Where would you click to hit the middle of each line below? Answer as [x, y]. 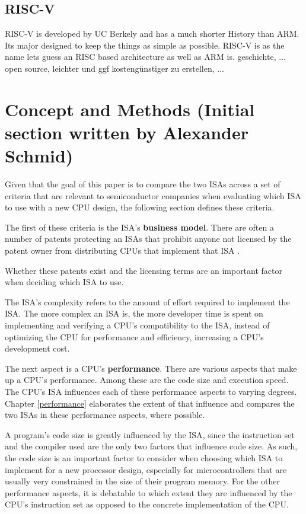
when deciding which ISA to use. [64, 282]
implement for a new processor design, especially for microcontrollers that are [146, 469]
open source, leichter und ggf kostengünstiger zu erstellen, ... [114, 68]
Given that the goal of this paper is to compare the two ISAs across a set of [143, 184]
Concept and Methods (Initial [130, 109]
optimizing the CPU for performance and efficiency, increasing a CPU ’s [134, 336]
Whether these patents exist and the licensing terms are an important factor [144, 270]
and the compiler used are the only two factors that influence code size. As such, [151, 446]
